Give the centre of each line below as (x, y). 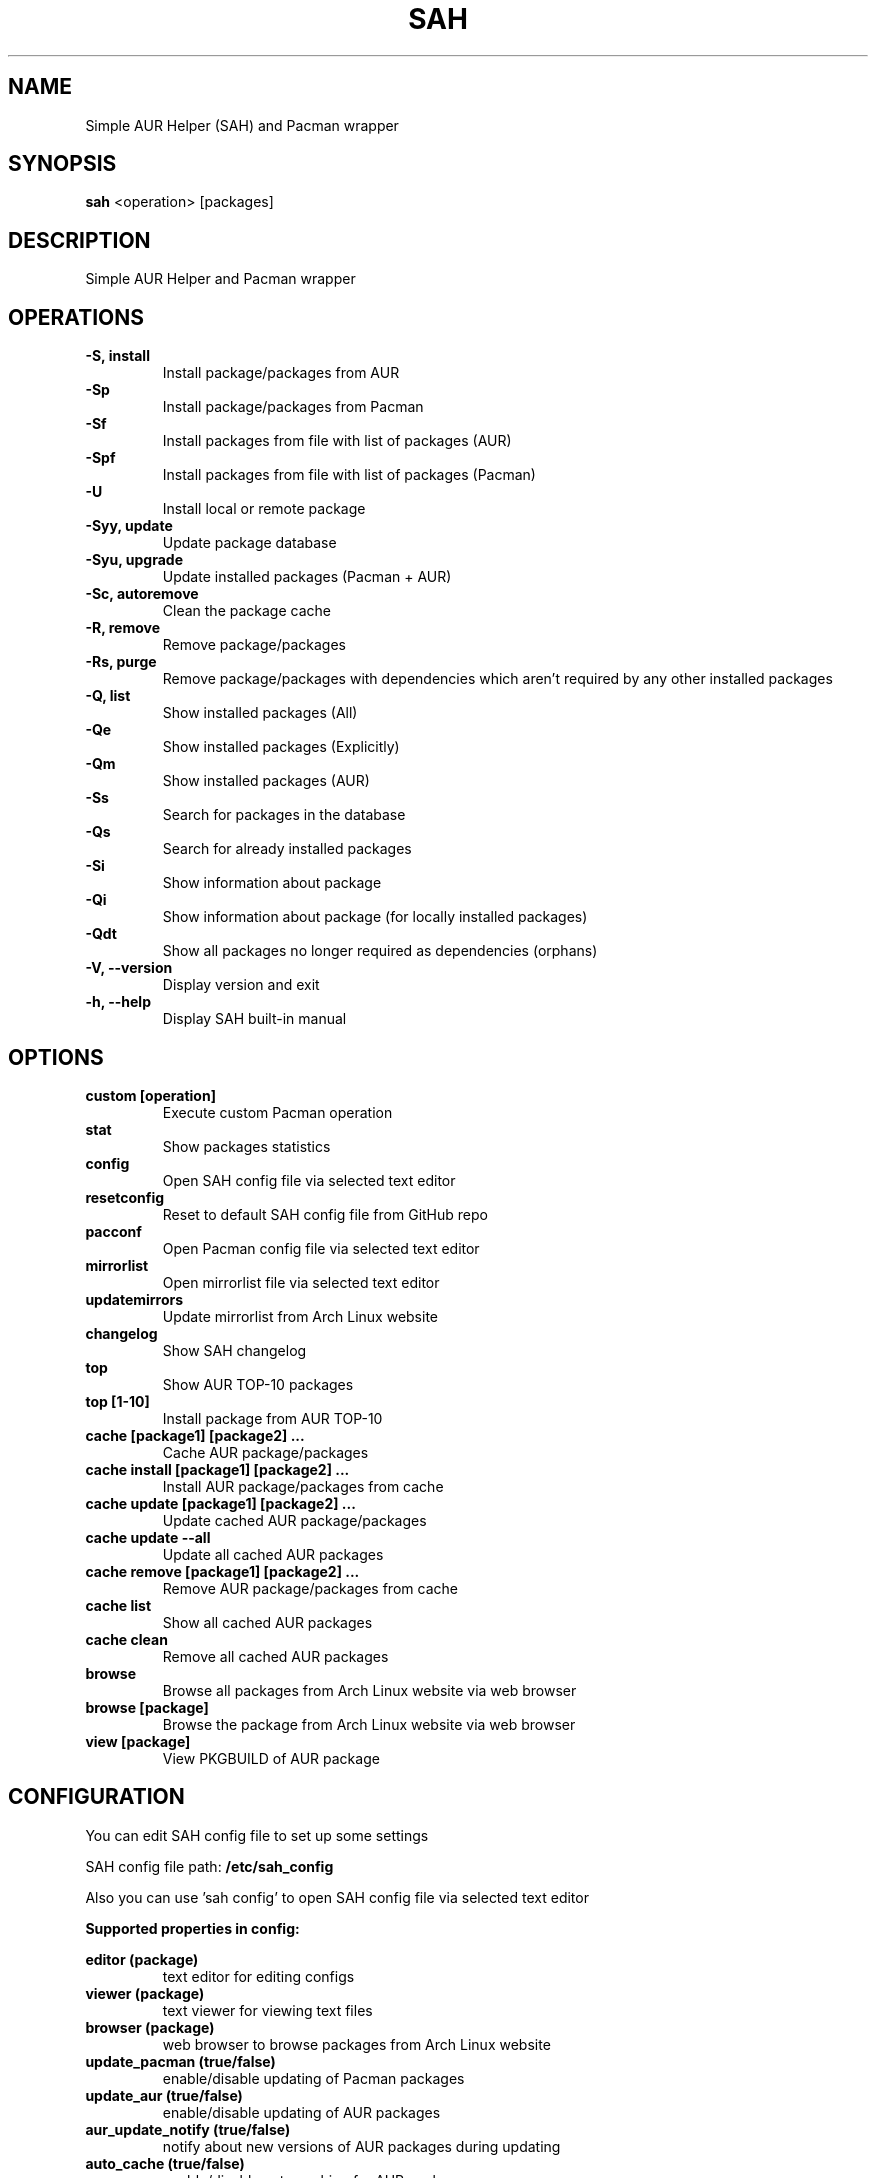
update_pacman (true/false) (180, 2061)
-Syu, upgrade (134, 560)
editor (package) (142, 1959)
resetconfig (125, 1197)
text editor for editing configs (258, 1976)
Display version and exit (241, 985)
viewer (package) (145, 1993)
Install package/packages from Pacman (293, 407)
